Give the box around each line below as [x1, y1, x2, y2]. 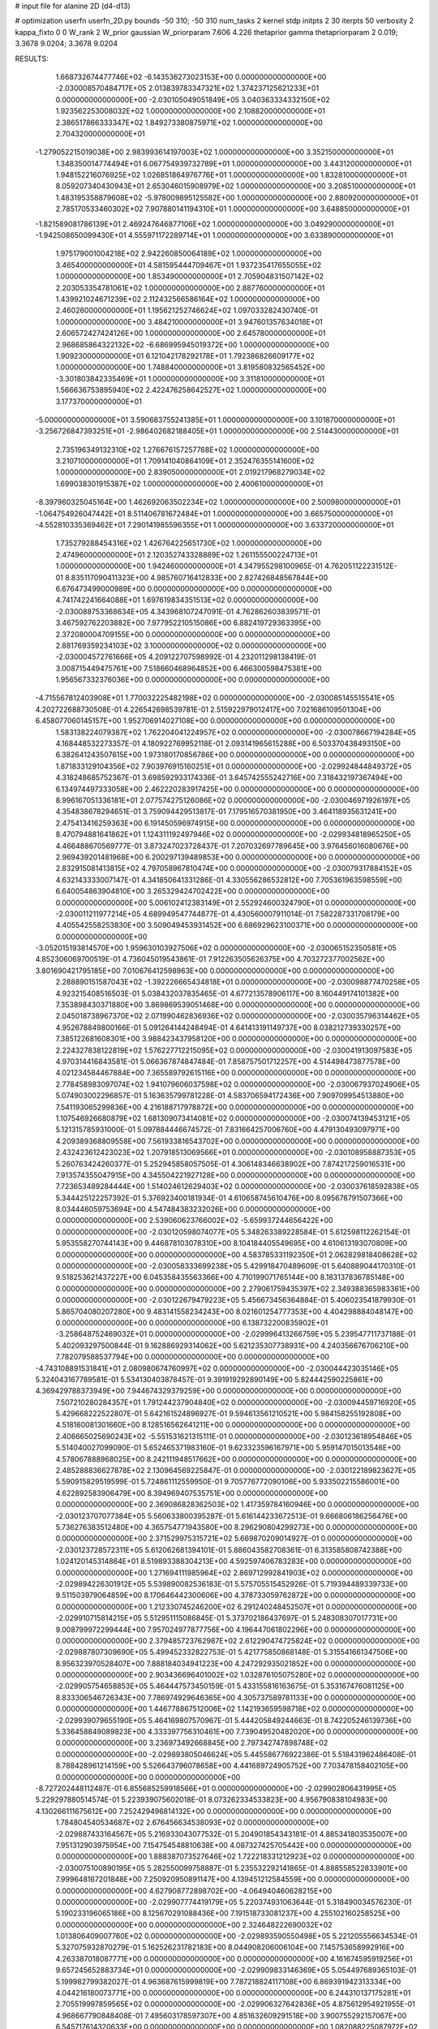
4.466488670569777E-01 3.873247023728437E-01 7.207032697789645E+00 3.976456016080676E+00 [55, 841, 409, 851]
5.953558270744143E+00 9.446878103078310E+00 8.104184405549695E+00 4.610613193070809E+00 [55, 1239, 408, 1248]
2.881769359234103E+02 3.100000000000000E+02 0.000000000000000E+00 [55, 640, 327, 650]
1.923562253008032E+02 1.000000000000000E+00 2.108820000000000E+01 [55, 106, 326, 116]
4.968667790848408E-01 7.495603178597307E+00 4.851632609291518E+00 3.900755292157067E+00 [55, 2010, 407, 2020]
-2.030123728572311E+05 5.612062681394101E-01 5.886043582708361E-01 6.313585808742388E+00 [55, 1544, 402, 1554]
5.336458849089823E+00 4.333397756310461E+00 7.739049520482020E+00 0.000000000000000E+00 [55, 1727, 419, 1737]
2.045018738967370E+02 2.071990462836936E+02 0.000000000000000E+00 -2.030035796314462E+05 [55, 1011, 420, 1021]
